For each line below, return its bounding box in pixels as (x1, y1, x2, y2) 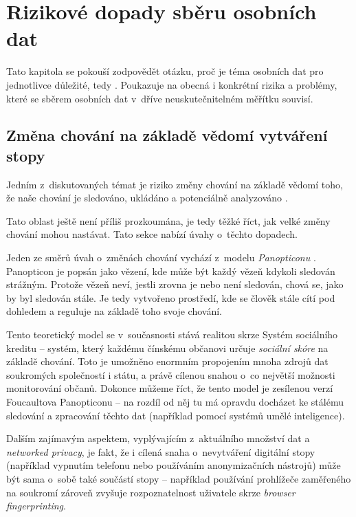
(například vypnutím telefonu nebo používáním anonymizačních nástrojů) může (6, 458, 341, 472)
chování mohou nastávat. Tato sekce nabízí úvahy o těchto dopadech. (6, 227, 298, 241)
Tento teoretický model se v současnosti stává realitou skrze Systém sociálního (6, 327, 338, 342)
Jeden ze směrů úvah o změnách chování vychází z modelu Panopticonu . (6, 250, 316, 265)
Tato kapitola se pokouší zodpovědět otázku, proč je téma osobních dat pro (6, 64, 324, 78)
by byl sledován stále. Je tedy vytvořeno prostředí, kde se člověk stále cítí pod (6, 290, 335, 305)
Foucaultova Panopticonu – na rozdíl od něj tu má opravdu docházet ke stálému (6, 395, 344, 408)
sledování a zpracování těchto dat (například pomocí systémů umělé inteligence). (6, 408, 345, 422)
